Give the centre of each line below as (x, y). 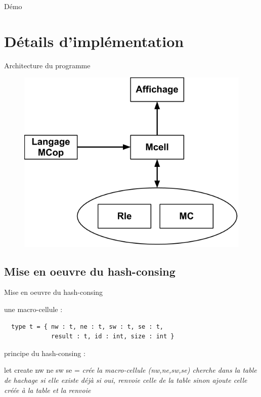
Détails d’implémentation (94, 41)
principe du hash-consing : (45, 353)
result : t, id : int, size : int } (113, 337)
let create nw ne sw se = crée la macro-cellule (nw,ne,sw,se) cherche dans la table (130, 370)
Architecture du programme (47, 65)
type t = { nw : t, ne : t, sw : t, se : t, (87, 326)
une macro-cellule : (33, 309)
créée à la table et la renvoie (48, 390)
